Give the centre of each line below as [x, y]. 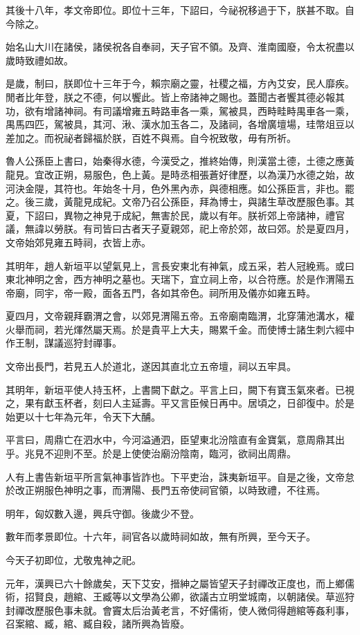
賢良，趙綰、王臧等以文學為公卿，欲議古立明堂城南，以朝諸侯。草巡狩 [194, 597]
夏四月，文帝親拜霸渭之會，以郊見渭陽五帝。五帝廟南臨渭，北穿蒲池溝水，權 [180, 316]
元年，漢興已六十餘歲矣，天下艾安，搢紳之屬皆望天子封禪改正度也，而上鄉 [175, 583]
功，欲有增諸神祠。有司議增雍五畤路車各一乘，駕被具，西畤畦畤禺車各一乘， [180, 110]
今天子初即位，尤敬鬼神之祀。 [73, 560]
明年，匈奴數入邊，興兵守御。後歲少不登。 [102, 513]
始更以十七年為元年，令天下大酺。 [83, 416]
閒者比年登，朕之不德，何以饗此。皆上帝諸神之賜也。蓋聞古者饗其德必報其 [175, 96]
